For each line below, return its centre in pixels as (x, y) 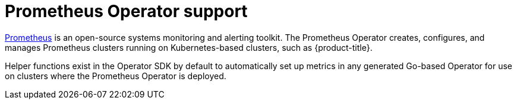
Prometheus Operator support (126, 11)
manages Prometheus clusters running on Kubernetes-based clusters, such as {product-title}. (189, 47)
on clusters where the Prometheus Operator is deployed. (116, 76)
